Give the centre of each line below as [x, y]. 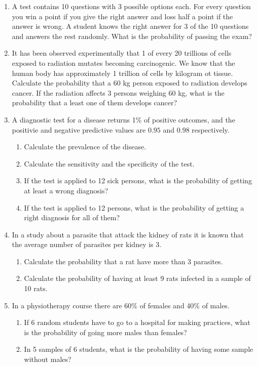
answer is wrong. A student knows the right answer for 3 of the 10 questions [130, 26]
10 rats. [36, 288]
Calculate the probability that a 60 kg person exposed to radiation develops [130, 83]
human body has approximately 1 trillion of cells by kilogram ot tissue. [122, 73]
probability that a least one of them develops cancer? [95, 103]
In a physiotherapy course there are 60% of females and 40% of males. [121, 305]
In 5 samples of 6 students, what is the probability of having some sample [139, 349]
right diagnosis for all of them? [72, 217]
